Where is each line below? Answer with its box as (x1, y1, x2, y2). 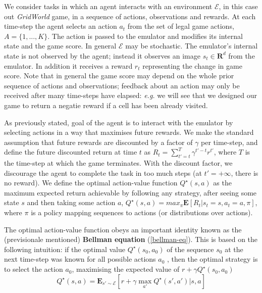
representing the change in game (142, 60, 242, 71)
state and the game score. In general (4, 40, 117, 51)
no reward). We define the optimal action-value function (4, 177, 178, 188)
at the (225, 243, 243, 254)
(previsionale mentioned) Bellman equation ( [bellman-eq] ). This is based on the (4, 234, 258, 245)
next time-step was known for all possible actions (4, 254, 156, 264)
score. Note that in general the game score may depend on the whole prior (4, 70, 234, 81)
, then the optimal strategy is (167, 254, 258, 264)
